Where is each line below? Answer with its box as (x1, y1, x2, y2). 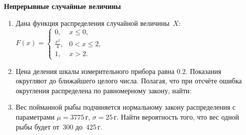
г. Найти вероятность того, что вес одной (114, 112, 239, 122)
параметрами (15, 112, 55, 122)
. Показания (185, 66, 222, 76)
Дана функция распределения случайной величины (15, 17, 169, 28)
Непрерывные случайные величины (4, 1, 121, 11)
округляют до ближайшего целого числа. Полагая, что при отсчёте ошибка (15, 75, 242, 86)
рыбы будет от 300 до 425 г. (15, 121, 102, 132)
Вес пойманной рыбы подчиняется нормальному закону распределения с (15, 102, 236, 112)
